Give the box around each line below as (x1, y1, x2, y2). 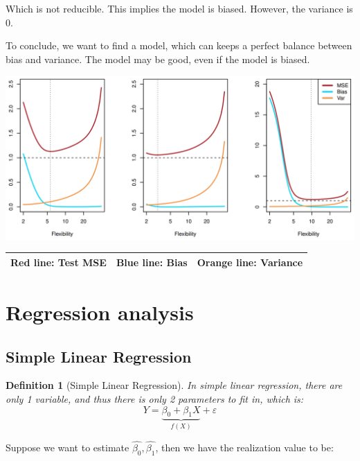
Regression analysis (6, 298, 194, 326)
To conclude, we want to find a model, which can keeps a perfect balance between (6, 38, 352, 53)
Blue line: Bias (116, 254, 188, 269)
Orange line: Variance (197, 254, 303, 269)
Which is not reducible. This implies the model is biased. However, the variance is (6, 1, 353, 15)
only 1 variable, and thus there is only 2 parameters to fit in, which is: (6, 391, 304, 406)
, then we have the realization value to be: (155, 440, 334, 455)
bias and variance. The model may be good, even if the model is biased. (6, 51, 310, 66)
